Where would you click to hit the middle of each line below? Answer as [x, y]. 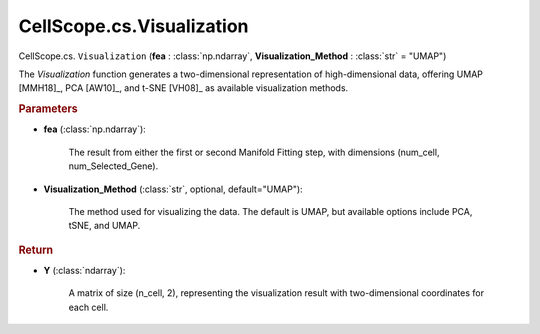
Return [36, 250]
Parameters [48, 109]
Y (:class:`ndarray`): [84, 270]
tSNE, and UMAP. [104, 226]
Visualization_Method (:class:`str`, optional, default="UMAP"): [173, 189]
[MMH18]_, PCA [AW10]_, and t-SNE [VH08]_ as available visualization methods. [183, 88]
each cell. [88, 307]
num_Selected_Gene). [113, 166]
